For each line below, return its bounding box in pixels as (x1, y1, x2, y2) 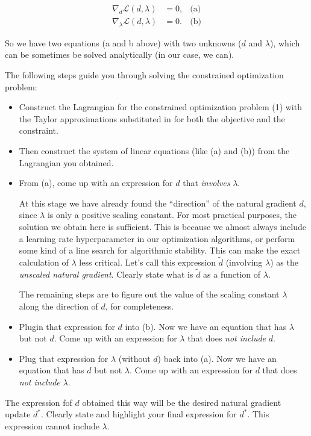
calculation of (19, 255, 69, 268)
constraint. (19, 124, 58, 137)
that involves (183, 176, 230, 189)
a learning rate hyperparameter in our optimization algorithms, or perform (19, 232, 295, 244)
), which (269, 36, 300, 49)
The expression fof (5, 396, 72, 408)
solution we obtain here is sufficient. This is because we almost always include (19, 220, 306, 232)
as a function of (203, 267, 261, 280)
